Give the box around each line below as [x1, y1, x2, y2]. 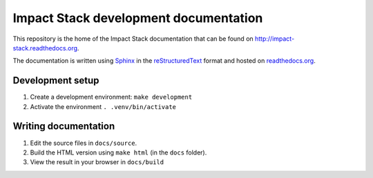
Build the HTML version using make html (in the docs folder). [30, 148, 207, 157]
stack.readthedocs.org [12, 43, 78, 52]
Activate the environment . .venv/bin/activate [30, 102, 176, 110]
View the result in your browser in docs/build [30, 158, 164, 166]
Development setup [12, 75, 99, 86]
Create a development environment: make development [30, 93, 193, 101]
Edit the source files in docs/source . [30, 139, 137, 147]
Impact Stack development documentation [12, 10, 263, 26]
